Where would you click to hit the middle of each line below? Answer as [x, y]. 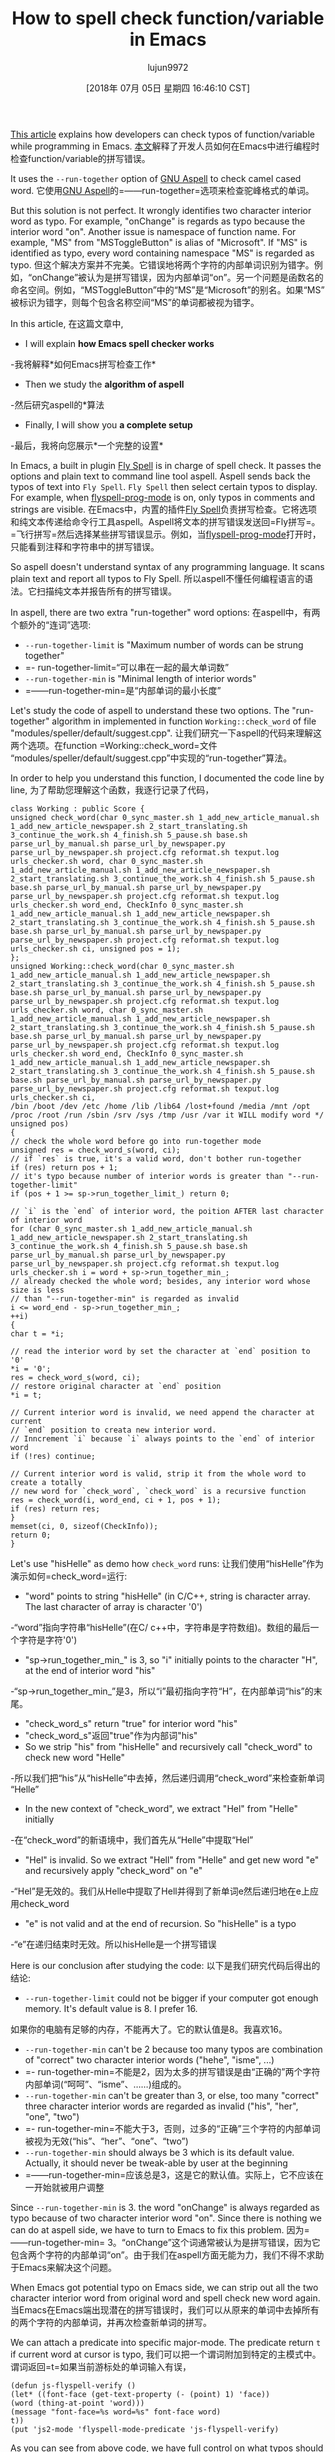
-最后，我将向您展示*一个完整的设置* [87, 445]
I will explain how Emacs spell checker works [119, 343]
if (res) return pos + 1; [64, 1167]
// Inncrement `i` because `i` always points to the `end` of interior [162, 1438]
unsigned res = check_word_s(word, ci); [96, 1150]
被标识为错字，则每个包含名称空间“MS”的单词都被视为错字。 [135, 302]
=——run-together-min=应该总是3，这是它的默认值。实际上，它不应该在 [174, 2174]
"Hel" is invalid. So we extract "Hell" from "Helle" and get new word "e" [172, 1859]
